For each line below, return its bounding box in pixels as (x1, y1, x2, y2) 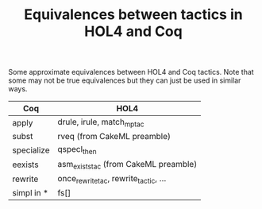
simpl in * (12, 187, 49, 198)
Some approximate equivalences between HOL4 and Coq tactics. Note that (8, 68, 254, 77)
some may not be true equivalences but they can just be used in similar (8, 75, 241, 85)
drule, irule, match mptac (57, 117, 144, 129)
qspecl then (57, 144, 97, 157)
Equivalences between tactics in (23, 6, 244, 24)
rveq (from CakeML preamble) (57, 131, 171, 142)
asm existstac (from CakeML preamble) (57, 158, 198, 171)
